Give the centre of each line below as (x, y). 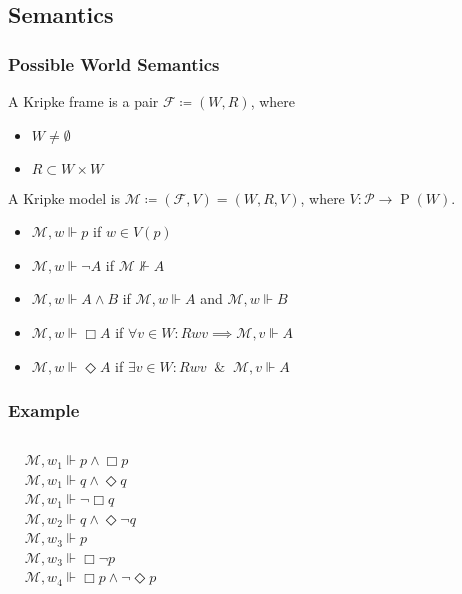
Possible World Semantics (114, 63)
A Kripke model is (64, 197)
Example (44, 410)
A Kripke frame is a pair (83, 101)
